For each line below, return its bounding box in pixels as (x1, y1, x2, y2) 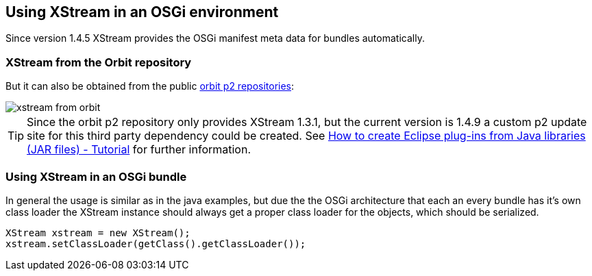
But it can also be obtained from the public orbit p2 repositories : (5, 80, 295, 92)
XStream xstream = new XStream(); (5, 227, 190, 238)
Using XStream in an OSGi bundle (5, 169, 187, 184)
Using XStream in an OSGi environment (5, 3, 279, 21)
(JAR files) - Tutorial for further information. (27, 142, 251, 157)
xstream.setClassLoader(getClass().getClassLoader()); (5, 238, 306, 249)
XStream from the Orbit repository (5, 55, 192, 69)
